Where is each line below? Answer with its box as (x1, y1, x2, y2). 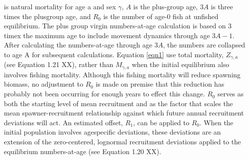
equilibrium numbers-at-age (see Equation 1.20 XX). (4, 146, 161, 156)
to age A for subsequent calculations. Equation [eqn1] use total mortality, (4, 49, 224, 59)
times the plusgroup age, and (4, 11, 91, 21)
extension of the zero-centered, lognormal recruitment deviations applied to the (4, 137, 241, 147)
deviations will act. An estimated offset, (4, 117, 123, 127)
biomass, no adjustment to (4, 79, 84, 89)
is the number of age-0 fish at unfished (103, 11, 219, 21)
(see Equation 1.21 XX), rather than (4, 59, 113, 69)
